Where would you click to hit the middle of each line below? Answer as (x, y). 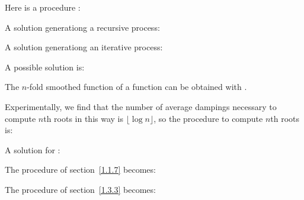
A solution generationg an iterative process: (84, 47)
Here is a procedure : (43, 7)
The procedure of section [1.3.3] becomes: (80, 189)
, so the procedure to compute (208, 118)
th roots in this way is (84, 118)
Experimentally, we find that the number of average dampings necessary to (141, 106)
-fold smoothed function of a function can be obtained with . (137, 87)
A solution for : (33, 149)
